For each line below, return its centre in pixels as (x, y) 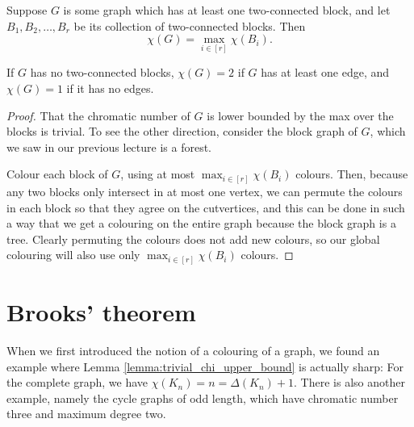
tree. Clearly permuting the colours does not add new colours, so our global (193, 239)
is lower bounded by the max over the (300, 115)
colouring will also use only (73, 255)
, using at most (158, 174)
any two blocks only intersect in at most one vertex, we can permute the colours (205, 191)
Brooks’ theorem (101, 312)
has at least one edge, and (325, 72)
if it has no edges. (110, 88)
